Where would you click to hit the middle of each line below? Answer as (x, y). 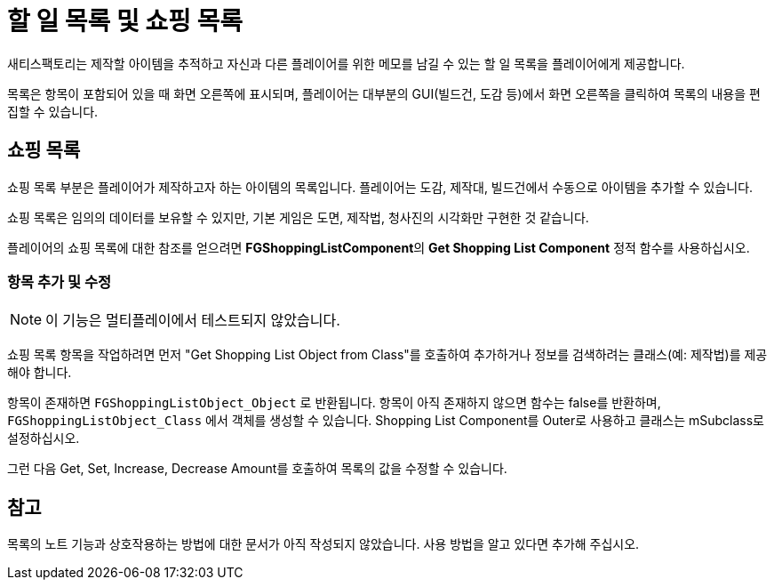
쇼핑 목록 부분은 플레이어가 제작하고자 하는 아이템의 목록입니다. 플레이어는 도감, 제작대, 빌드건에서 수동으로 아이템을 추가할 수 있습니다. (380, 187)
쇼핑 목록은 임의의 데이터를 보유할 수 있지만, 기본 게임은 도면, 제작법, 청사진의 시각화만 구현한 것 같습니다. (298, 217)
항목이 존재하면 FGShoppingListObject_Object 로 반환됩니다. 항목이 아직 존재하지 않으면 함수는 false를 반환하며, (334, 403)
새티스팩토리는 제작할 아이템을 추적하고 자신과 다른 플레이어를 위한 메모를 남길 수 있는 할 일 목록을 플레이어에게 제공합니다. (346, 63)
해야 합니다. (40, 373)
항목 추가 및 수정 (59, 281)
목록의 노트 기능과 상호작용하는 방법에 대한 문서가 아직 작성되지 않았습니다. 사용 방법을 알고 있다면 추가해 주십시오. (323, 544)
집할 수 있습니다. (53, 111)
